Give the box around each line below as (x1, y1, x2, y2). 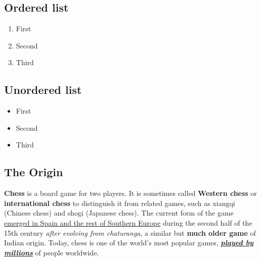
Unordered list (4, 82, 82, 97)
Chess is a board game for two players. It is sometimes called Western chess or (4, 188, 257, 198)
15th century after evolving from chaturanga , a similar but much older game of (4, 227, 256, 238)
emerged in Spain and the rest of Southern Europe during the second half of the (4, 217, 252, 228)
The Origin (4, 164, 63, 180)
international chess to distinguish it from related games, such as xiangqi (4, 197, 235, 208)
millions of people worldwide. (4, 247, 99, 257)
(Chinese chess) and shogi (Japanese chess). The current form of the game (4, 207, 234, 218)
